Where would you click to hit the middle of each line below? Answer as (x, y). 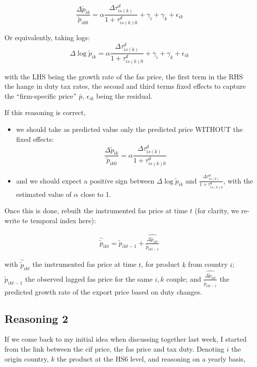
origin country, (27, 358)
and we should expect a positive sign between (85, 180)
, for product (161, 264)
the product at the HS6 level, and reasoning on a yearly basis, (151, 358)
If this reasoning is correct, (45, 112)
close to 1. (96, 194)
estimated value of (44, 194)
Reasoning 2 (36, 318)
